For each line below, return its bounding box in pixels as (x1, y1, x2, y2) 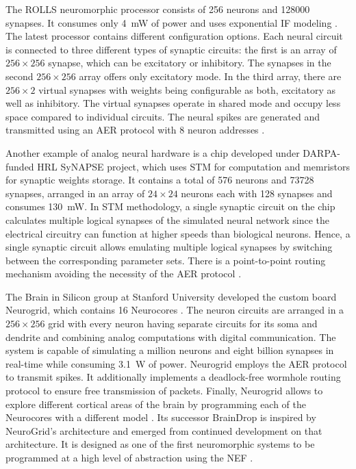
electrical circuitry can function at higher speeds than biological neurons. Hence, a (5, 226, 351, 240)
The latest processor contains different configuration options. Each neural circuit (5, 29, 343, 43)
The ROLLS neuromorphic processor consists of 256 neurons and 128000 (5, 2, 310, 16)
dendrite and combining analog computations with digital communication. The (5, 329, 336, 344)
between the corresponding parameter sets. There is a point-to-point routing (5, 253, 326, 267)
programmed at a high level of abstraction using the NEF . (5, 451, 253, 464)
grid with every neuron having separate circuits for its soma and (48, 316, 318, 331)
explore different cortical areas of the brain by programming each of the (5, 396, 307, 411)
